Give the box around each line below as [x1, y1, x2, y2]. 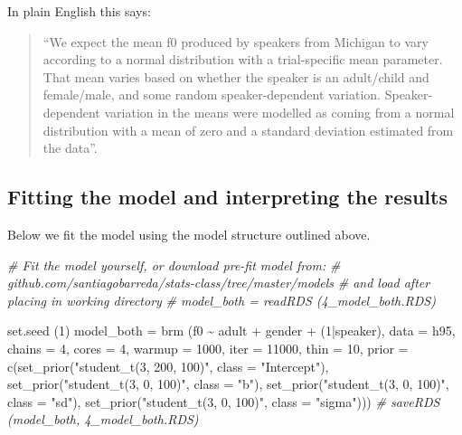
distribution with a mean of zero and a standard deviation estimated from [42, 120, 454, 139]
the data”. [42, 138, 98, 157]
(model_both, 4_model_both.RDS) [7, 410, 199, 429]
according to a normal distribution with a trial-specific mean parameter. [42, 50, 443, 69]
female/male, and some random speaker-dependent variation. [42, 85, 382, 104]
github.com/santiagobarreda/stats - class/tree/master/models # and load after [7, 273, 430, 292]
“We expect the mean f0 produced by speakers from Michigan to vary [42, 32, 429, 51]
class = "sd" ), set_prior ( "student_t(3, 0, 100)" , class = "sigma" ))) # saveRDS [7, 392, 440, 411]
